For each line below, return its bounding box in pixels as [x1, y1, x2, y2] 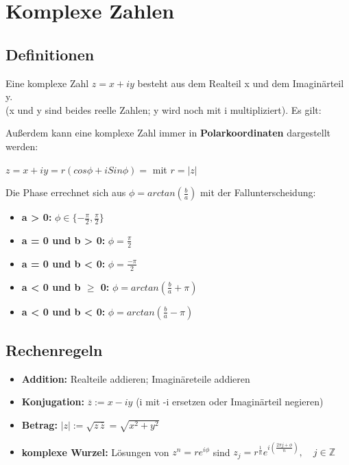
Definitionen [5, 43, 95, 64]
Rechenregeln [5, 339, 103, 361]
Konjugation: [21, 394, 84, 409]
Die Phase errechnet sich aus [5, 185, 126, 200]
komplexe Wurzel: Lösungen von [21, 444, 169, 459]
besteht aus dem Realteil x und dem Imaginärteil [137, 75, 344, 90]
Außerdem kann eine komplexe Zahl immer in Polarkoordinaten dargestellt [5, 126, 331, 140]
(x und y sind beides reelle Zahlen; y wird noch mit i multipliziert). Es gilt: [5, 102, 322, 117]
